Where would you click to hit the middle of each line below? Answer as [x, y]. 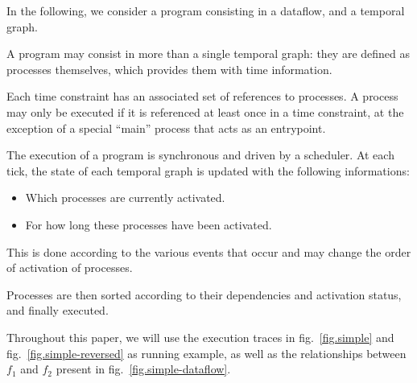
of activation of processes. [70, 268]
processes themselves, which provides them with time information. [169, 69]
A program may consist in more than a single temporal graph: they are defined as [208, 54]
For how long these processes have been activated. [149, 224]
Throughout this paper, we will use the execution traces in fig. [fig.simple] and [200, 337]
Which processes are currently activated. [125, 198]
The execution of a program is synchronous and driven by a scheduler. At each [200, 155]
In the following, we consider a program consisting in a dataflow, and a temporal [206, 10]
